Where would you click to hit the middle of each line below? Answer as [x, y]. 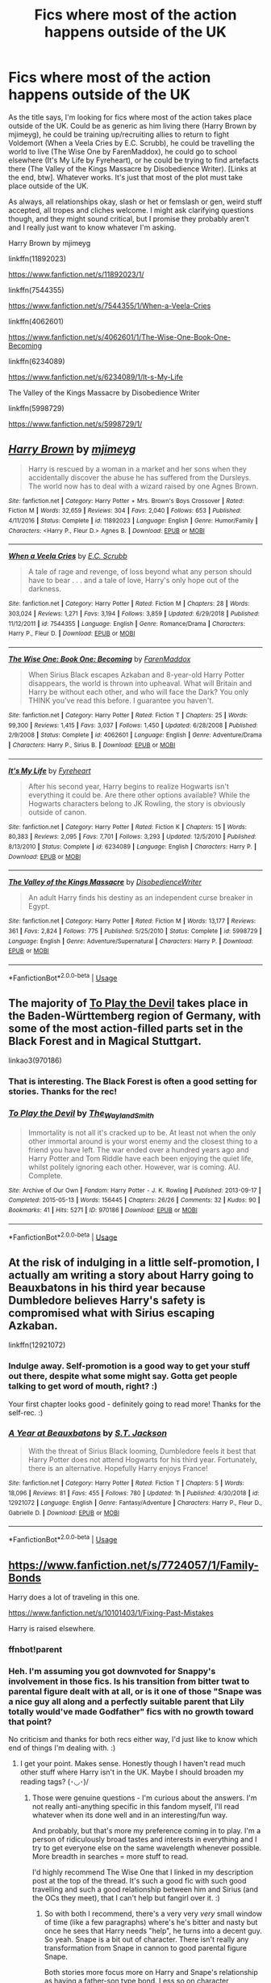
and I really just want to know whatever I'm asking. [92, 227]
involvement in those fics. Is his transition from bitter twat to [129, 1681]
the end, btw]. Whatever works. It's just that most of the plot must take [126, 177]
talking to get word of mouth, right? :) [83, 1386]
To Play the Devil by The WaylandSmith [81, 1114]
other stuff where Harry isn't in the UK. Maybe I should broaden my [132, 1772]
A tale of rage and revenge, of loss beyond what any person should [140, 572]
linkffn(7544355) [36, 290]
